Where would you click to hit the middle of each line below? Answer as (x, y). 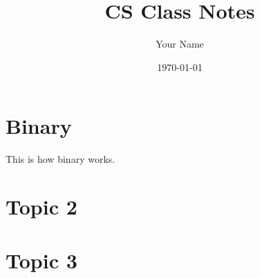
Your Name (180, 44)
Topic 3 (41, 260)
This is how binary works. (61, 159)
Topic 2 (41, 207)
